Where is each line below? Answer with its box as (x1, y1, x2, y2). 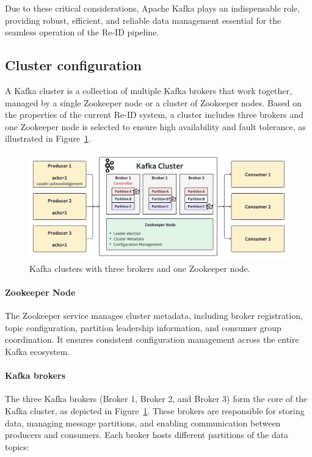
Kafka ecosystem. (5, 345, 70, 358)
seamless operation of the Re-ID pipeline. (5, 26, 159, 38)
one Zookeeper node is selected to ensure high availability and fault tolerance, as (5, 120, 306, 133)
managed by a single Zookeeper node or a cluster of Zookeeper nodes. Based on (5, 96, 302, 109)
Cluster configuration (5, 56, 142, 75)
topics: (5, 440, 29, 453)
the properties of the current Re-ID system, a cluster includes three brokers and (5, 108, 303, 121)
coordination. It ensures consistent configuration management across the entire (5, 333, 299, 346)
